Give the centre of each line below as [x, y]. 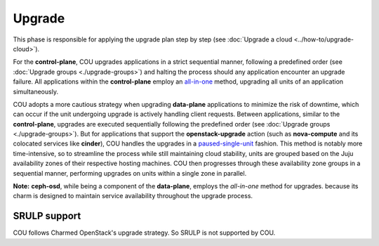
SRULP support [47, 216]
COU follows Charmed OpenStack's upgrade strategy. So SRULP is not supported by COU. [144, 233]
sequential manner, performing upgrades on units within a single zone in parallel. [130, 173]
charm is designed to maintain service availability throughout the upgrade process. [133, 196]
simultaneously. [36, 91]
